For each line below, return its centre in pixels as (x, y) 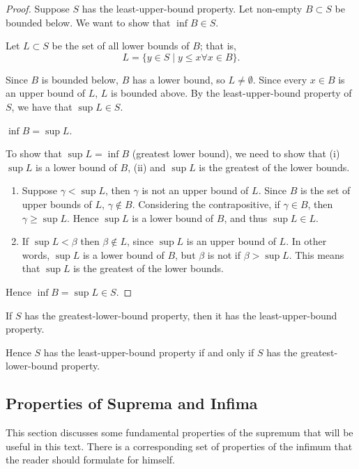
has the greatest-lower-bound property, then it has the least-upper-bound (181, 315)
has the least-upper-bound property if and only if (149, 352)
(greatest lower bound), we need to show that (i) (236, 153)
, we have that (42, 106)
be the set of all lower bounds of (121, 46)
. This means (316, 254)
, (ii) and (147, 167)
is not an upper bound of (195, 190)
